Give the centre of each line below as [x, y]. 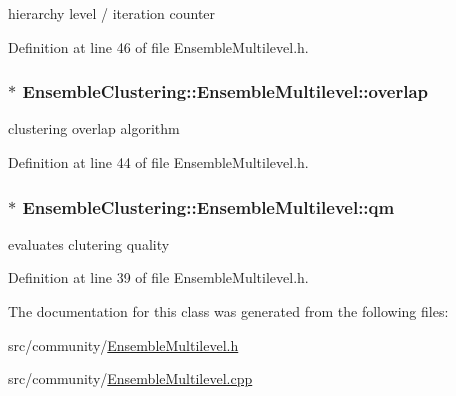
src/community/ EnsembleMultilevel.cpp [130, 378]
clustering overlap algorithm [94, 128]
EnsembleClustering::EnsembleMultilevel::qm [208, 206]
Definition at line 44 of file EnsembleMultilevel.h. [158, 162]
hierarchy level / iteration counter [112, 13]
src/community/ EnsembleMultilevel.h [123, 344]
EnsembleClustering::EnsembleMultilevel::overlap [225, 91]
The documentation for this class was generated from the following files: [228, 311]
